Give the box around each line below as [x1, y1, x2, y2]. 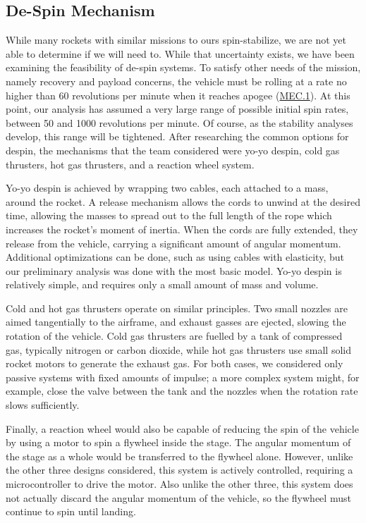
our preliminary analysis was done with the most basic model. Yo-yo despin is [6, 263, 342, 278]
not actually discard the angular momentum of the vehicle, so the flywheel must [6, 490, 351, 505]
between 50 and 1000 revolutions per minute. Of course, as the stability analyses [6, 115, 353, 130]
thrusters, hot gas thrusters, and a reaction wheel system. [6, 156, 255, 171]
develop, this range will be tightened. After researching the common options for [6, 129, 349, 144]
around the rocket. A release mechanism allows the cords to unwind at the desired [6, 194, 360, 209]
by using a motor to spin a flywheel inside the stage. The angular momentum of [6, 435, 351, 450]
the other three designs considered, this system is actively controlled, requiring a [6, 462, 353, 477]
